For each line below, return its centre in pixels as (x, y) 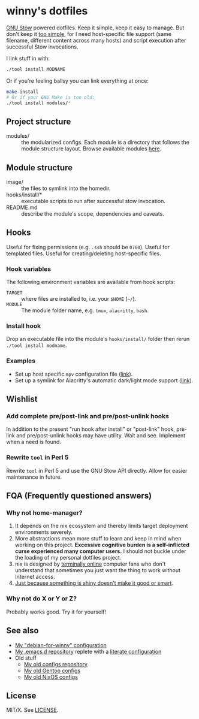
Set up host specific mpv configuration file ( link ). (74, 374)
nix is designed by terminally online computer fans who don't (90, 564)
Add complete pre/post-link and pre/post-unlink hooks (88, 416)
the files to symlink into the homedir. (66, 188)
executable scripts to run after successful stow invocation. (94, 201)
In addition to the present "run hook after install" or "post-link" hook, (91, 429)
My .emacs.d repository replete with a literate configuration (88, 651)
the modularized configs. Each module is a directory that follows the (105, 143)
